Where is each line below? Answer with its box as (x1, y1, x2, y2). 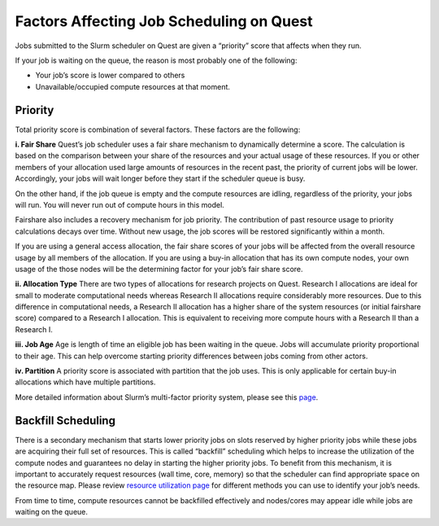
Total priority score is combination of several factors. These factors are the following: (15, 125, 301, 134)
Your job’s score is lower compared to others (35, 70, 185, 81)
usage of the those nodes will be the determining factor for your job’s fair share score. (15, 264, 304, 274)
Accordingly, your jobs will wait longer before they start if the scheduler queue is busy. (15, 173, 306, 183)
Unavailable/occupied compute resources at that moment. (35, 81, 231, 91)
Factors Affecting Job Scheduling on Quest (15, 12, 313, 30)
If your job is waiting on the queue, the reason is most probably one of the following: (15, 55, 298, 65)
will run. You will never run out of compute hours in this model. (15, 199, 225, 209)
